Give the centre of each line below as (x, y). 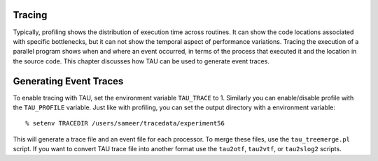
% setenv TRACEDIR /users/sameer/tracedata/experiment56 (125, 123)
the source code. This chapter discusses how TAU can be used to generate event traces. (141, 61)
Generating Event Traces (68, 81)
